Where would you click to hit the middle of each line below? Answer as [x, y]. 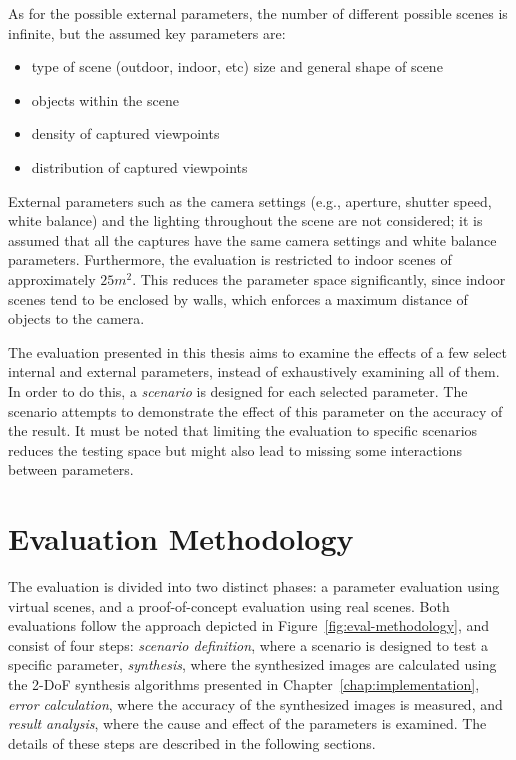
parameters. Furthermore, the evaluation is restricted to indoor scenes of [230, 259]
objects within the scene [105, 99]
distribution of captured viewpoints [139, 166]
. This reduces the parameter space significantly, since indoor [319, 278]
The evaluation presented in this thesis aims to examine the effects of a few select [258, 351]
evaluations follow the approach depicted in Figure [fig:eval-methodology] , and [249, 625]
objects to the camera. [76, 318]
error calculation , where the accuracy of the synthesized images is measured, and [255, 703]
